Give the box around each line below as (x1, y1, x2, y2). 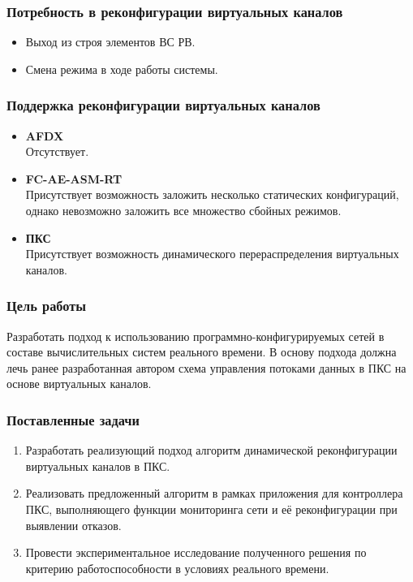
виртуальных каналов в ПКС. (25, 457, 170, 474)
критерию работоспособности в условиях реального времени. (25, 559, 329, 576)
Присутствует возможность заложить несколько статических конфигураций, (25, 186, 399, 203)
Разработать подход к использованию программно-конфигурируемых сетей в (6, 327, 385, 344)
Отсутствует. (25, 143, 89, 160)
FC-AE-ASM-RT (25, 170, 123, 187)
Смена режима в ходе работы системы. (25, 60, 218, 77)
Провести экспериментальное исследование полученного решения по (25, 544, 367, 561)
